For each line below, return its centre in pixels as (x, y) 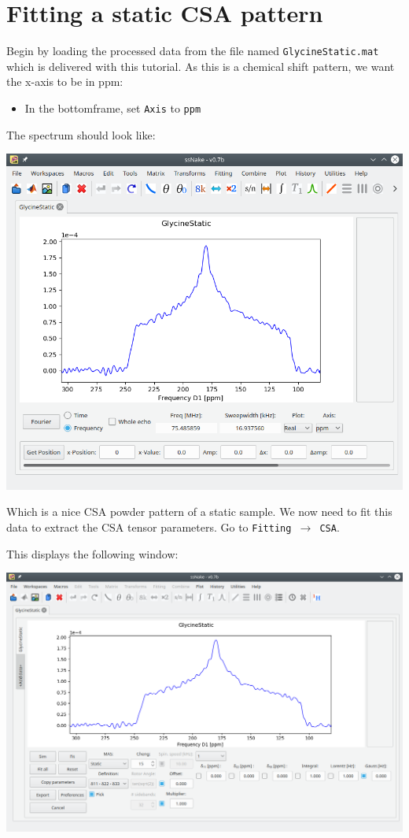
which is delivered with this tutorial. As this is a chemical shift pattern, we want (201, 66)
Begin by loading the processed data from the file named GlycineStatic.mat (193, 51)
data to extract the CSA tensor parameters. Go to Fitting (149, 527)
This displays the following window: (92, 553)
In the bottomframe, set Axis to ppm (113, 108)
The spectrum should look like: (81, 134)
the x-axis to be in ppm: (65, 82)
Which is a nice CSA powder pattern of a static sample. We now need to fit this (199, 512)
